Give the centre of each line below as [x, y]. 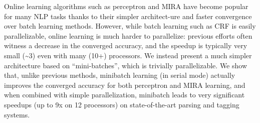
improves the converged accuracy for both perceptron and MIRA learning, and [125, 85]
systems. [17, 114]
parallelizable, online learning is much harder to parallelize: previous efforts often [128, 35]
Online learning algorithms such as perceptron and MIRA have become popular [126, 6]
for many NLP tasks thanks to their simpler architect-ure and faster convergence [128, 16]
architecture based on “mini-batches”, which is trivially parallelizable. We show [126, 65]
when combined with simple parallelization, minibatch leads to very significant [124, 95]
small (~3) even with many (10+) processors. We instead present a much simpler [128, 55]
